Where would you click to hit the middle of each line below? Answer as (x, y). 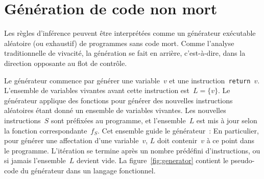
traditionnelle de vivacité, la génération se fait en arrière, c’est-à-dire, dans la (125, 53)
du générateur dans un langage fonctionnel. (88, 170)
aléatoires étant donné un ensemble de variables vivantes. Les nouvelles (115, 110)
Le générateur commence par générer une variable (82, 80)
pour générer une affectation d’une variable (71, 140)
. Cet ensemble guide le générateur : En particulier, (178, 130)
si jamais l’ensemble (35, 160)
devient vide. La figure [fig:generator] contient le (152, 160)
